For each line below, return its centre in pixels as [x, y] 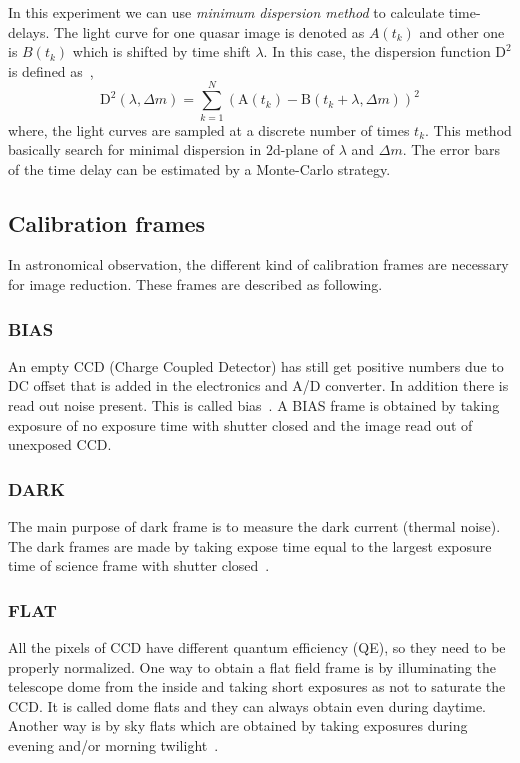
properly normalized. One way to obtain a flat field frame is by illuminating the [252, 666]
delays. [29, 31]
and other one [462, 31]
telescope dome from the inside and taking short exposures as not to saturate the [257, 686]
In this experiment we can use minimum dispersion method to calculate [226, 12]
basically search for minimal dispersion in [135, 149]
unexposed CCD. [60, 444]
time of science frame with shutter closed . [139, 565]
